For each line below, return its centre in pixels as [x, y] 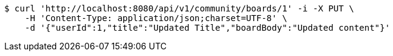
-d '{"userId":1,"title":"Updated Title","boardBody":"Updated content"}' [207, 28]
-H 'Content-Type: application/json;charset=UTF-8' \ [156, 18]
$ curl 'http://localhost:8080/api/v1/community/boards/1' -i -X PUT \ [179, 8]
